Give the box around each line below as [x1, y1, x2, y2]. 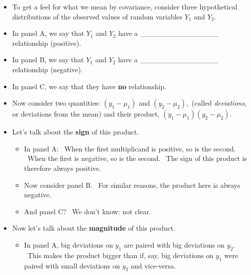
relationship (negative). [12, 64, 83, 74]
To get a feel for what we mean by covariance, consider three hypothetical [12, 1, 238, 11]
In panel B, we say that [12, 54, 84, 65]
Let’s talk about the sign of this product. [12, 127, 139, 137]
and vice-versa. [131, 260, 176, 271]
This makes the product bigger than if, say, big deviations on [27, 250, 214, 260]
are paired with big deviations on [124, 239, 225, 250]
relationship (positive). [12, 37, 82, 48]
